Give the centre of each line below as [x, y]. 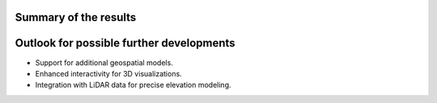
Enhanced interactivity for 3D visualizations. [108, 73]
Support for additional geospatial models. [104, 62]
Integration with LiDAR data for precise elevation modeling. [133, 85]
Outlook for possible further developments [125, 43]
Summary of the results [76, 17]
